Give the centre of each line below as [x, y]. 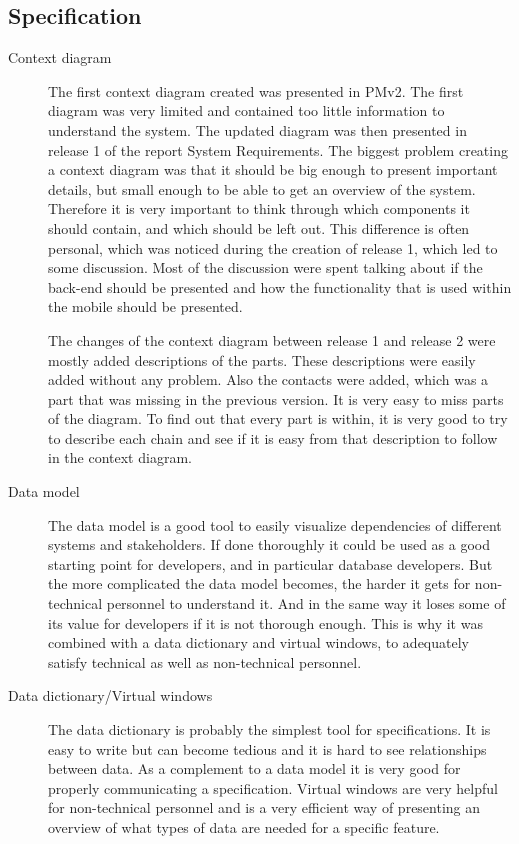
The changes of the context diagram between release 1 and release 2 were [272, 339]
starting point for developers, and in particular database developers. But [270, 563]
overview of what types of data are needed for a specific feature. [244, 826]
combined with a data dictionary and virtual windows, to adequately [258, 642]
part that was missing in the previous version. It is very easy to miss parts [276, 398]
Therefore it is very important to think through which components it [259, 208]
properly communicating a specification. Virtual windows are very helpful [273, 787]
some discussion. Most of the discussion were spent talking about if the [265, 267]
